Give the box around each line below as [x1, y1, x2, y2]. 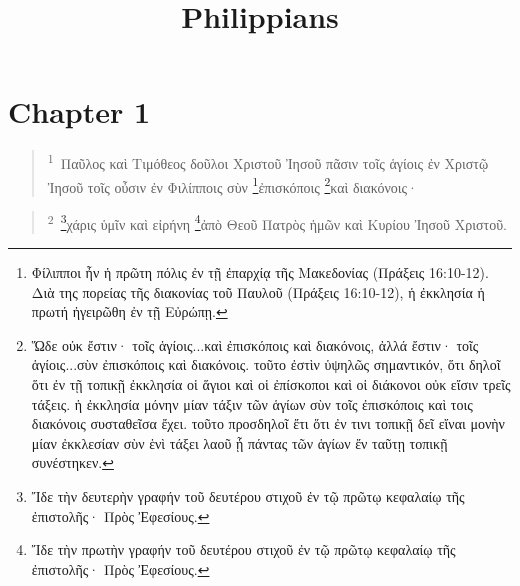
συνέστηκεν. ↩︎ [31, 452, 114, 473]
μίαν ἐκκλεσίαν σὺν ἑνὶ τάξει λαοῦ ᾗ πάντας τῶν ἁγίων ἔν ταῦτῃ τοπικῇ [31, 432, 448, 453]
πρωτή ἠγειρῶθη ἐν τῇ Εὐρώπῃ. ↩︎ [31, 301, 228, 322]
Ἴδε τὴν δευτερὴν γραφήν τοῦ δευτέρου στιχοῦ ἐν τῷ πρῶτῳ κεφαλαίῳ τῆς [31, 486, 465, 506]
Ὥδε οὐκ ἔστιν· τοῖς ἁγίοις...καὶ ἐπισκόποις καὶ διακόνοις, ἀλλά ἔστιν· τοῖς [31, 334, 479, 355]
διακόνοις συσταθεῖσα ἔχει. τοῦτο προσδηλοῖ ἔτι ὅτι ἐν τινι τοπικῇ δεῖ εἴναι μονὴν [31, 413, 505, 434]
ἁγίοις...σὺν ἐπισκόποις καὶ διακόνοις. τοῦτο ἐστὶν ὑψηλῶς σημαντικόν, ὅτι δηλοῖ [31, 354, 501, 375]
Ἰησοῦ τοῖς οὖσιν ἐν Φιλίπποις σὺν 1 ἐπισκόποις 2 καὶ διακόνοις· [47, 173, 418, 197]
